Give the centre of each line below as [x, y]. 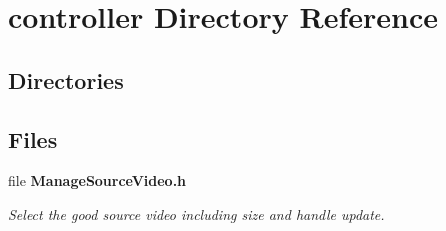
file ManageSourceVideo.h [97, 180]
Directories [66, 79]
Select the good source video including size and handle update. [196, 213]
